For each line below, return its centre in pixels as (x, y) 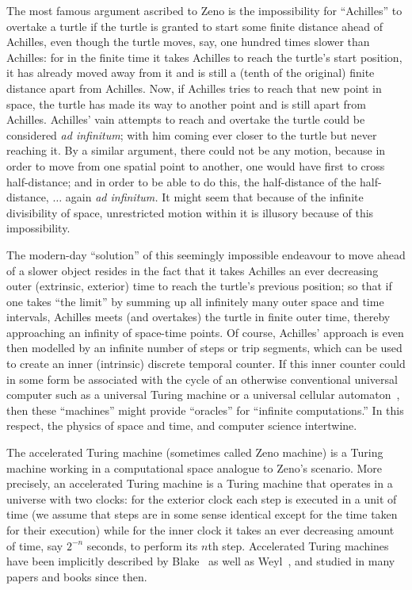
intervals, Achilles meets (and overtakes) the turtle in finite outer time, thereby (198, 317)
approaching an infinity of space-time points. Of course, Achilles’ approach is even (205, 332)
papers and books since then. (77, 576)
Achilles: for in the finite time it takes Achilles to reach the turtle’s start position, (204, 57)
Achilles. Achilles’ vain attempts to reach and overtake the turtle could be (186, 119)
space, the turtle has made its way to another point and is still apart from (186, 103)
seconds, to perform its (142, 545)
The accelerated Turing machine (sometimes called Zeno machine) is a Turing (195, 452)
